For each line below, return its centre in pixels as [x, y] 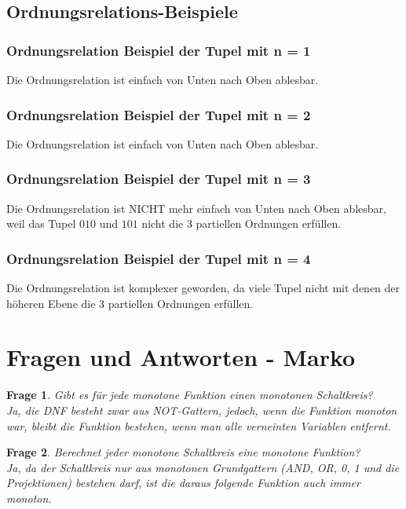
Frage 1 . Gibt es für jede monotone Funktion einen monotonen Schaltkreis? [190, 395]
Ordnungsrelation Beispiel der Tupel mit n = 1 [159, 50]
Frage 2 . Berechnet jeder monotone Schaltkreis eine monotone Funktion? [183, 452]
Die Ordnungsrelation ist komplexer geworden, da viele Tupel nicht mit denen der [203, 288]
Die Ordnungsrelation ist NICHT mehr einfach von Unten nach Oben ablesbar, [196, 208]
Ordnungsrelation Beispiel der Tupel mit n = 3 [159, 179]
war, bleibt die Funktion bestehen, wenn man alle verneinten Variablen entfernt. [199, 425]
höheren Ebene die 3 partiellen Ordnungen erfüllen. [130, 303]
